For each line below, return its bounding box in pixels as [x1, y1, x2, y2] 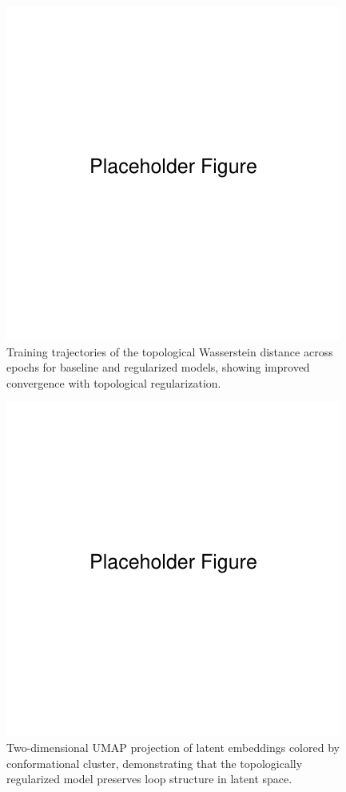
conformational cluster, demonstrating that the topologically [6, 754, 303, 771]
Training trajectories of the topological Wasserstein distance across [6, 343, 333, 360]
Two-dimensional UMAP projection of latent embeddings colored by [6, 738, 340, 755]
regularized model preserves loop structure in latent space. [6, 770, 292, 787]
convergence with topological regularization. [6, 374, 221, 391]
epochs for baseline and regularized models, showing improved [6, 359, 310, 376]
